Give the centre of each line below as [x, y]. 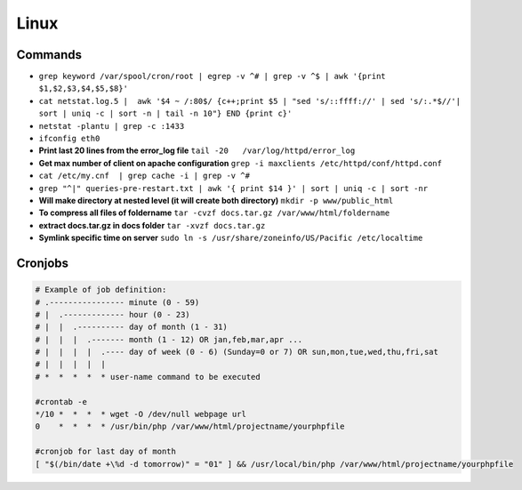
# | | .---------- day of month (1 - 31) [132, 327]
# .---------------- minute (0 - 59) [117, 302]
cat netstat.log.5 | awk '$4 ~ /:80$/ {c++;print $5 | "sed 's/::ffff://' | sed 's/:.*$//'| [250, 101]
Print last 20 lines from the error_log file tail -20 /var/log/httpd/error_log [197, 150]
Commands [49, 55]
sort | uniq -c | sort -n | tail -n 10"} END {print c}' [165, 114]
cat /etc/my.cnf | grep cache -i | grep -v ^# [145, 176]
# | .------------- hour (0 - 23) [112, 314]
